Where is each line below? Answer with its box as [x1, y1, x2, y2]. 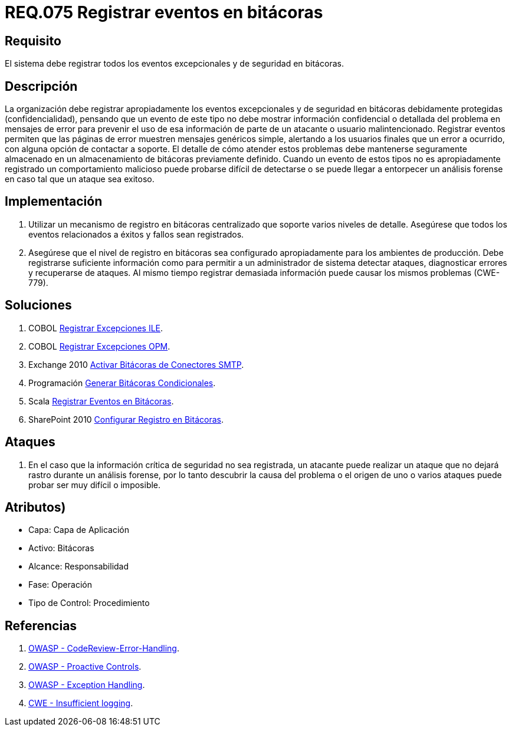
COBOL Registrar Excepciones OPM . [28, 341, 170, 351]
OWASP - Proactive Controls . [28, 661, 142, 672]
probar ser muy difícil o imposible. [28, 479, 161, 490]
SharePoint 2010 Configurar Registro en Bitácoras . [28, 414, 224, 424]
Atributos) [5, 499, 66, 515]
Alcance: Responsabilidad [28, 561, 129, 572]
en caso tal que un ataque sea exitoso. [5, 174, 155, 185]
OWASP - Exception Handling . [28, 680, 145, 690]
